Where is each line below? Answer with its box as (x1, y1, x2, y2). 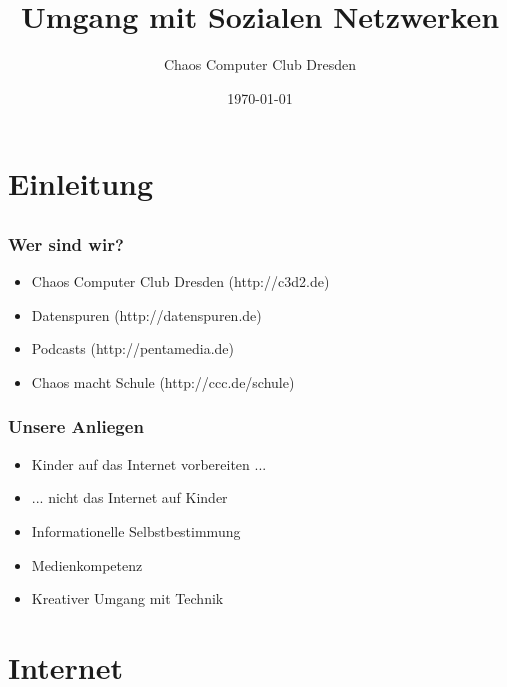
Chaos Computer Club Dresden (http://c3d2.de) (31, 271, 330, 292)
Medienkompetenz (31, 554, 143, 575)
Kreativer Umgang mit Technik (31, 588, 224, 609)
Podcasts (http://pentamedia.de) (31, 338, 234, 359)
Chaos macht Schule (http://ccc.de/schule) (31, 371, 295, 392)
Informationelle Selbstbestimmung (31, 520, 241, 541)
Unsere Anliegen (8, 414, 144, 439)
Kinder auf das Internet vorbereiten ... (31, 453, 267, 474)
